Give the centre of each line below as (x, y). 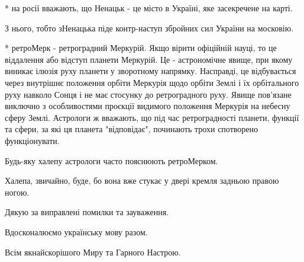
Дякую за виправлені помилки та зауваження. (87, 212)
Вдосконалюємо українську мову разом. (76, 231)
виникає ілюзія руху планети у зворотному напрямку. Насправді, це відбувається (151, 71)
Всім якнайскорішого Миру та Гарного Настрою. (93, 252)
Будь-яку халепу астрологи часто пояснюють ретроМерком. (111, 160)
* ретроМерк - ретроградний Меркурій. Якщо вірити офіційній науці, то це (141, 48)
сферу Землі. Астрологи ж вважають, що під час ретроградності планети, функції (152, 117)
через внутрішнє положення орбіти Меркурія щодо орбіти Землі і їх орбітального (152, 82)
